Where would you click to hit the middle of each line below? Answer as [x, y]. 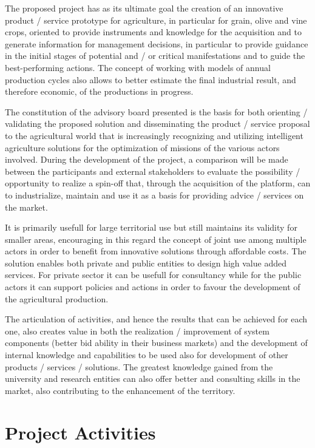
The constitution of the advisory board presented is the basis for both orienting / [156, 111]
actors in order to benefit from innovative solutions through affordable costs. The [156, 251]
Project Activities [80, 432]
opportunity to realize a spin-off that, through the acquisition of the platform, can [158, 183]
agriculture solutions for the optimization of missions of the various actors [142, 147]
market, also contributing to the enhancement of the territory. [120, 390]
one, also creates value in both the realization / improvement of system [137, 331]
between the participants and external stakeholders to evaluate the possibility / [153, 171]
